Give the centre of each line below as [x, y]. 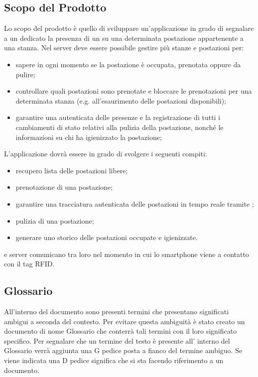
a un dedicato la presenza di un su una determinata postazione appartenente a [124, 38]
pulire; [25, 74]
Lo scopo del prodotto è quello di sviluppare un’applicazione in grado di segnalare [129, 28]
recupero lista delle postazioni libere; [72, 170]
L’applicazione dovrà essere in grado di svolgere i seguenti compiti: [106, 154]
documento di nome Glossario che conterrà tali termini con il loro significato [121, 331]
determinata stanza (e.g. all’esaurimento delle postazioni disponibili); [121, 100]
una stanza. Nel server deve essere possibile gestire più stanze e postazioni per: [124, 48]
